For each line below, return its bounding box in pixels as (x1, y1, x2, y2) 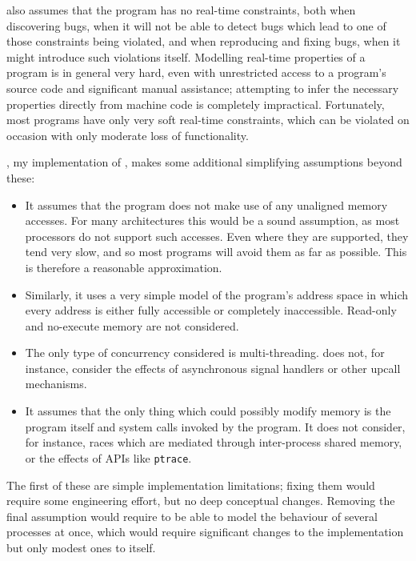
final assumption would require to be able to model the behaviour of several (6, 507, 378, 524)
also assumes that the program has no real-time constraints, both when (6, 2, 356, 18)
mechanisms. (25, 375, 87, 392)
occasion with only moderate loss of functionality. (6, 126, 249, 143)
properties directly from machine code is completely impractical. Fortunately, (6, 95, 385, 112)
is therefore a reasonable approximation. (25, 258, 222, 275)
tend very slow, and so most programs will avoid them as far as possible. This (25, 243, 407, 260)
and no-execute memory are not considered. (25, 317, 239, 334)
